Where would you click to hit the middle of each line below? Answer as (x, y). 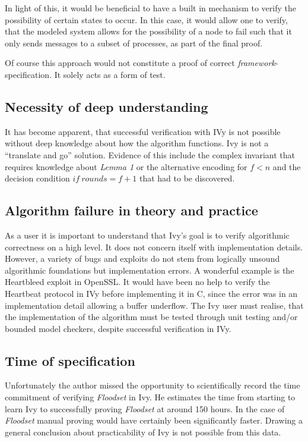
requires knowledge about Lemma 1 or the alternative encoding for (126, 166)
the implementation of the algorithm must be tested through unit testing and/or (151, 317)
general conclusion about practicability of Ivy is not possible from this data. (143, 432)
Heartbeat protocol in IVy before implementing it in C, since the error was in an (151, 293)
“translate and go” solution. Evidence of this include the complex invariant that (150, 154)
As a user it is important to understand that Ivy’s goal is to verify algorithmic (147, 235)
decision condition (37, 178)
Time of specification (70, 360)
